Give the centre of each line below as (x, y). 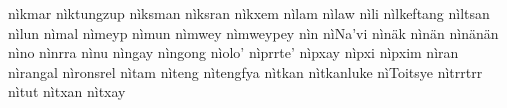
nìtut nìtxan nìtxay (67, 91)
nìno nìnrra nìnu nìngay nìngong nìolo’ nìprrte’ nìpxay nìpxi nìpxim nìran (233, 52)
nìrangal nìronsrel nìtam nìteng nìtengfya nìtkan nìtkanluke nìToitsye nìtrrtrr (245, 71)
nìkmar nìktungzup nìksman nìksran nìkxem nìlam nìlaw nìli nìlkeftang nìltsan (249, 13)
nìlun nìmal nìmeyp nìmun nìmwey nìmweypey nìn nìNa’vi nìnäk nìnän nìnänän (253, 32)
